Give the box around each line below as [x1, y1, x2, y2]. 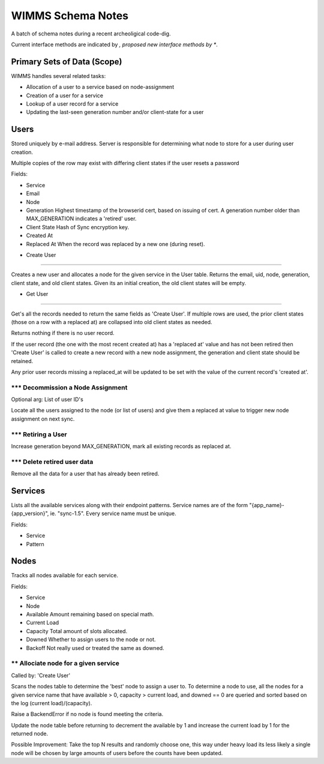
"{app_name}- [249, 502, 284, 509]
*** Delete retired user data [11, 457, 94, 466]
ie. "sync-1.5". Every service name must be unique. [50, 510, 176, 517]
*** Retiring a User [11, 430, 67, 438]
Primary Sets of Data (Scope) [11, 56, 122, 67]
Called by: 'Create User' [11, 672, 71, 679]
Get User [26, 290, 49, 298]
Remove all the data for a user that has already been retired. [11, 470, 160, 477]
